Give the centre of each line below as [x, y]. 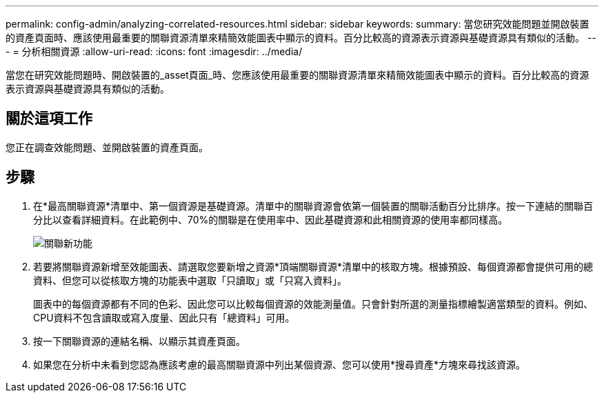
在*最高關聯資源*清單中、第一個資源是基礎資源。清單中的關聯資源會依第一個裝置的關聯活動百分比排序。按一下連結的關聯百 [313, 206]
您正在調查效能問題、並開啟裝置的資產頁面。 [107, 147]
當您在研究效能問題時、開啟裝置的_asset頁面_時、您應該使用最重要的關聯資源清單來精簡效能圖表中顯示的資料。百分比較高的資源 [298, 75]
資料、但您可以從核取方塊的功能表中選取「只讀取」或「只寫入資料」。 [190, 280]
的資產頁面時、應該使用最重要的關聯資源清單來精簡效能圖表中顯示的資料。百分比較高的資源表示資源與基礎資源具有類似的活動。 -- [301, 38]
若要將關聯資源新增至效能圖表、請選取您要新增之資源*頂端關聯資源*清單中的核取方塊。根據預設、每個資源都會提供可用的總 [313, 266]
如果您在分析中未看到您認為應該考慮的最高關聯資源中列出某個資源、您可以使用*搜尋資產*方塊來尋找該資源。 [280, 364]
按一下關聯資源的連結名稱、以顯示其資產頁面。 [139, 341]
